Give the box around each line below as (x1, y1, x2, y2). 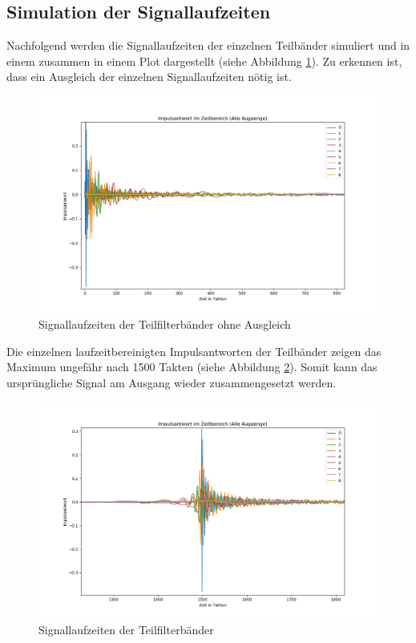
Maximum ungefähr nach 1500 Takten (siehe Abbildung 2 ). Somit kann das (6, 358, 378, 375)
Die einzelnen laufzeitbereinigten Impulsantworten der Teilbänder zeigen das (6, 342, 382, 359)
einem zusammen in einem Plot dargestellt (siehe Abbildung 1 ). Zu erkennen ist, (6, 52, 402, 69)
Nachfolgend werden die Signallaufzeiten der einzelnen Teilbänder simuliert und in (6, 37, 410, 54)
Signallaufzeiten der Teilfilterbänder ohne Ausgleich (38, 315, 291, 332)
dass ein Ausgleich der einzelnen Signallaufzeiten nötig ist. (6, 68, 292, 85)
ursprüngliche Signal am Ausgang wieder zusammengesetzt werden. (6, 374, 337, 390)
